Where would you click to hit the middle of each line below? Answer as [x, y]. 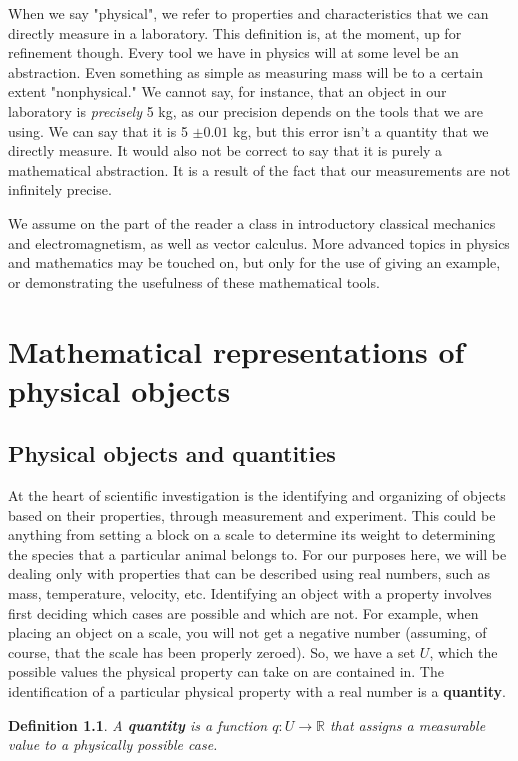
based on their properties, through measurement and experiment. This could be [252, 514]
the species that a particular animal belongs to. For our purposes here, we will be [257, 553]
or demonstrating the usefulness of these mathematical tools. [194, 281]
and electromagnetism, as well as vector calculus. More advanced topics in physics [259, 242]
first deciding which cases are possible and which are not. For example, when [243, 612]
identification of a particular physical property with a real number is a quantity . [257, 691]
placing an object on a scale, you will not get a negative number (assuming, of [247, 632]
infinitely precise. [60, 189]
